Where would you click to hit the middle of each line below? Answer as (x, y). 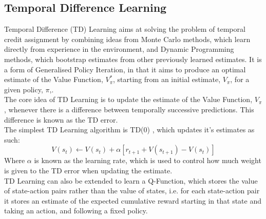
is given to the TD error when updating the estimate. (88, 170)
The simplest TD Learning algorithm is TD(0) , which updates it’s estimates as (129, 130)
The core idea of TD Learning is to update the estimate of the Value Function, (128, 99)
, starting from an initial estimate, (167, 79)
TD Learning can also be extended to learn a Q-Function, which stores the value (131, 180)
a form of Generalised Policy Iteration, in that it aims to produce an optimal (125, 69)
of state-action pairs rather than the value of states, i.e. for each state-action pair (132, 191)
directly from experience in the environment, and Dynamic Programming (119, 49)
